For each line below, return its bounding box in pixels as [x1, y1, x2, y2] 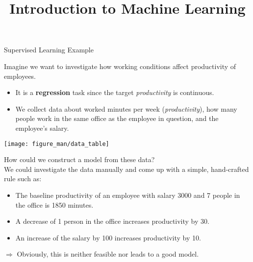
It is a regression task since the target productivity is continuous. [15, 87, 214, 97]
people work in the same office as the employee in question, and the [15, 113, 219, 123]
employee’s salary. [15, 122, 69, 133]
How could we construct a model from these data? [4, 154, 155, 165]
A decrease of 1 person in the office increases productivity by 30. [15, 216, 209, 226]
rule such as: [4, 173, 42, 184]
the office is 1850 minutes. [15, 199, 94, 210]
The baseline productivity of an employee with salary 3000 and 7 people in [15, 190, 240, 200]
